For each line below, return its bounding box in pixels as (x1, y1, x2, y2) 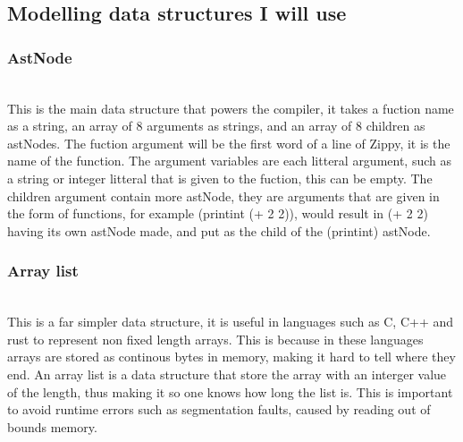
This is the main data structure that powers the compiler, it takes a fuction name (7, 98, 454, 117)
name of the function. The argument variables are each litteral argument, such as (7, 151, 452, 170)
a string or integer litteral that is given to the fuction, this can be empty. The (7, 168, 433, 187)
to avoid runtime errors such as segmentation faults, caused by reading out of (7, 400, 431, 419)
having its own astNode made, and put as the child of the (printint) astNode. (7, 221, 431, 240)
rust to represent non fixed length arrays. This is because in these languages (7, 329, 424, 348)
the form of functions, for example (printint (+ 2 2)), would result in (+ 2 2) (7, 204, 428, 223)
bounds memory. (7, 417, 97, 436)
